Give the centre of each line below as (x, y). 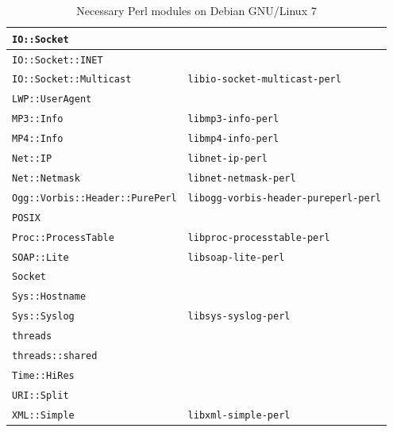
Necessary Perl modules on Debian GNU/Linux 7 (196, 10)
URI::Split (40, 395)
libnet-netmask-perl (242, 178)
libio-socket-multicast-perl (264, 80)
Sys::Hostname (49, 297)
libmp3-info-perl (233, 119)
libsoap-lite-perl (236, 257)
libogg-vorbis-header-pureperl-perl (285, 198)
